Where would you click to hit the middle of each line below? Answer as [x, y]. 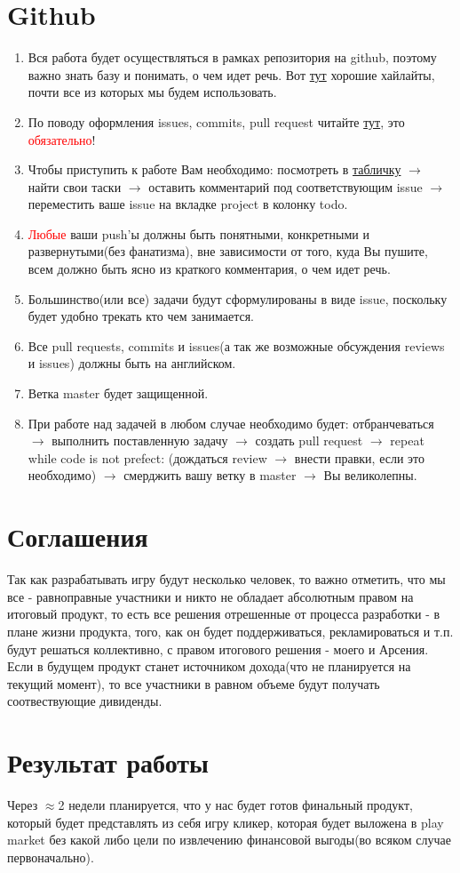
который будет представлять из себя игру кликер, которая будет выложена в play [226, 822]
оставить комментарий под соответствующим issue [286, 186]
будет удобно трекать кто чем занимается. [141, 316]
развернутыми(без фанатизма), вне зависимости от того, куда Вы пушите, [228, 251]
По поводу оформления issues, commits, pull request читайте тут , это [216, 121]
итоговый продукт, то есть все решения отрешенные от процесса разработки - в [224, 614]
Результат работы [108, 762]
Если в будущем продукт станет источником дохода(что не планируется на [209, 666]
